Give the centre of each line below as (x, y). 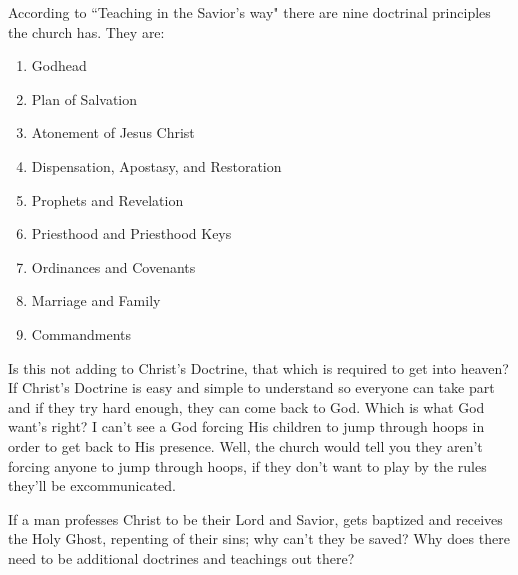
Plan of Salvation (84, 98)
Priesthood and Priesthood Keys (131, 233)
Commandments (81, 333)
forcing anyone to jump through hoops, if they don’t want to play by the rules (247, 465)
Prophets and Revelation (107, 199)
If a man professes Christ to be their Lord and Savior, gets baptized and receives (255, 518)
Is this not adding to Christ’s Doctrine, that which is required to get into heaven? (258, 367)
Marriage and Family (96, 300)
